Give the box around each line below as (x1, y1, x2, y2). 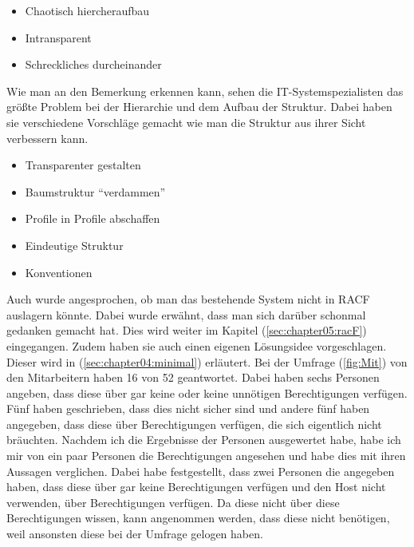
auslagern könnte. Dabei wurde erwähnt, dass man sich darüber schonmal (6, 306, 366, 323)
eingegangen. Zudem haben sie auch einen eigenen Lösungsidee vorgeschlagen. (6, 337, 387, 354)
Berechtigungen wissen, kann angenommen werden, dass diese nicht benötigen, (6, 509, 390, 526)
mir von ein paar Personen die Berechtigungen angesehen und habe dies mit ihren (6, 447, 406, 464)
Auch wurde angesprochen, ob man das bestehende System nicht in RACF (6, 291, 370, 307)
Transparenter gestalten (25, 157, 141, 173)
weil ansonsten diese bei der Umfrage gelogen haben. (6, 525, 263, 542)
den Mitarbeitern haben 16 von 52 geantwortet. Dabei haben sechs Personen (6, 369, 380, 386)
